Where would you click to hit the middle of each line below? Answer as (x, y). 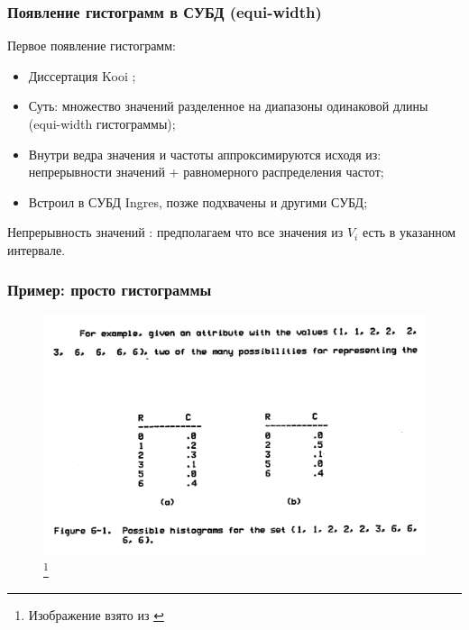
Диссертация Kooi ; (82, 75)
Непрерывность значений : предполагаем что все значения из (175, 232)
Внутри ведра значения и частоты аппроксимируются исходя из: (205, 154)
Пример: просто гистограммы (110, 290)
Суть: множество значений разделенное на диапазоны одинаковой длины (228, 106)
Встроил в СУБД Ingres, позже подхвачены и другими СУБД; (198, 201)
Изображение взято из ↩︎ (96, 614)
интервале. (37, 249)
